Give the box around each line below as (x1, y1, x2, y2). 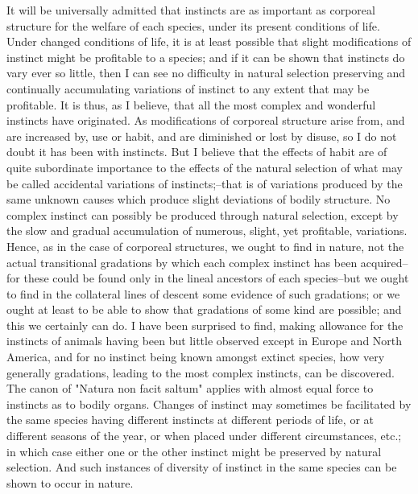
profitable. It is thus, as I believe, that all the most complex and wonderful (6, 96, 376, 113)
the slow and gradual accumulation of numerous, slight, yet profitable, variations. (6, 222, 408, 239)
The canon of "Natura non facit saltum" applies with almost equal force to (6, 380, 374, 397)
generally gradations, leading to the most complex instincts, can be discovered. (6, 364, 395, 381)
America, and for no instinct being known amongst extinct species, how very (6, 348, 385, 365)
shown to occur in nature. (6, 474, 134, 491)
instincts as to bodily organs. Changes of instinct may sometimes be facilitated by (6, 395, 412, 412)
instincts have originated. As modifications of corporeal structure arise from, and (6, 112, 405, 129)
